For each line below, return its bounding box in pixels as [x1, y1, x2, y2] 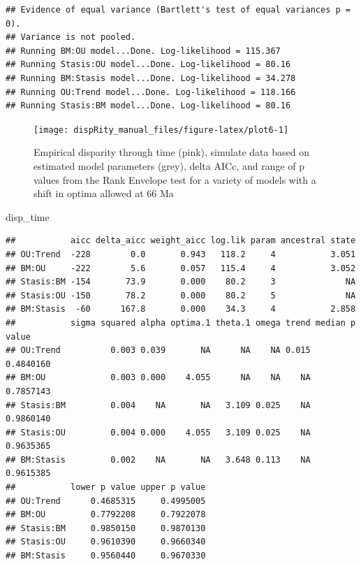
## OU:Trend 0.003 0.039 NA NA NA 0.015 [6, 345, 311, 356]
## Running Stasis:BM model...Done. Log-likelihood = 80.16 [6, 101, 291, 111]
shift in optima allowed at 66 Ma [34, 186, 174, 201]
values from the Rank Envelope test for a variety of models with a [34, 172, 316, 187]
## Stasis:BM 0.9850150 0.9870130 [6, 523, 206, 533]
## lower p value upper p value [6, 482, 206, 493]
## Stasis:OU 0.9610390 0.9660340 [6, 537, 206, 547]
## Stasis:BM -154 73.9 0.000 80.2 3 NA [6, 277, 356, 287]
